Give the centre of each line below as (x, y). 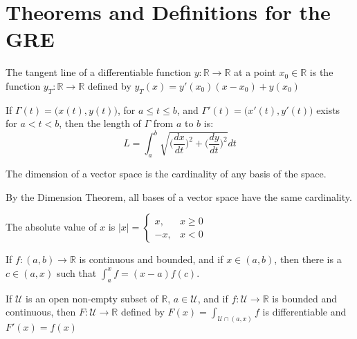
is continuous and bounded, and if (151, 259)
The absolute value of (51, 227)
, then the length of (100, 123)
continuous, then (41, 312)
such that (76, 272)
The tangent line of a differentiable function (99, 72)
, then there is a (308, 259)
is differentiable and (304, 312)
